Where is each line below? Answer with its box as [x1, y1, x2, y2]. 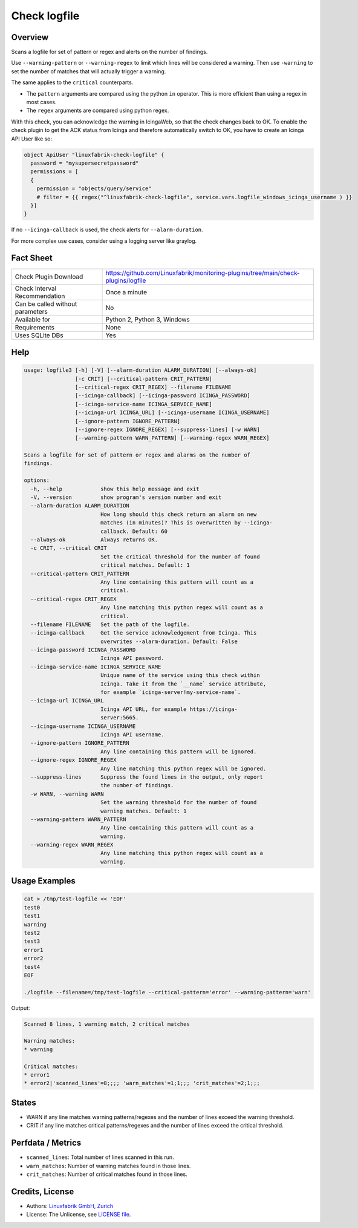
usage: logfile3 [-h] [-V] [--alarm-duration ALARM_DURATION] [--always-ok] [24, 367, 257, 374]
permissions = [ [30, 168, 79, 175]
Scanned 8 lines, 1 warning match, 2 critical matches [24, 1020, 190, 1028]
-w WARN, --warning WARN [30, 790, 104, 797]
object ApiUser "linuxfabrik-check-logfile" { [24, 151, 164, 158]
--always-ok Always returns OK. [30, 536, 158, 543]
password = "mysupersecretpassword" [30, 159, 139, 167]
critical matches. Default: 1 [100, 562, 190, 569]
